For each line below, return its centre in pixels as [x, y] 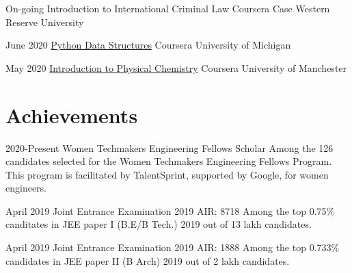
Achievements [72, 115]
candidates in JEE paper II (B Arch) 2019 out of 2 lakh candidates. [148, 260]
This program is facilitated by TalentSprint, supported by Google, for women [167, 174]
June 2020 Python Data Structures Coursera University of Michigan [148, 45]
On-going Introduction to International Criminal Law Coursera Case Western [168, 8]
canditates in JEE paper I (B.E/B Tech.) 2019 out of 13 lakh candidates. [159, 224]
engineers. [26, 188]
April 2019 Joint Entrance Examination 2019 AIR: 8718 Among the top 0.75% [170, 210]
